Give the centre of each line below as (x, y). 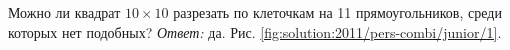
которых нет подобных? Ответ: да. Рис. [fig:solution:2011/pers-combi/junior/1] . (255, 31)
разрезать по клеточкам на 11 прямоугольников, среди (337, 12)
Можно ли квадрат (64, 12)
